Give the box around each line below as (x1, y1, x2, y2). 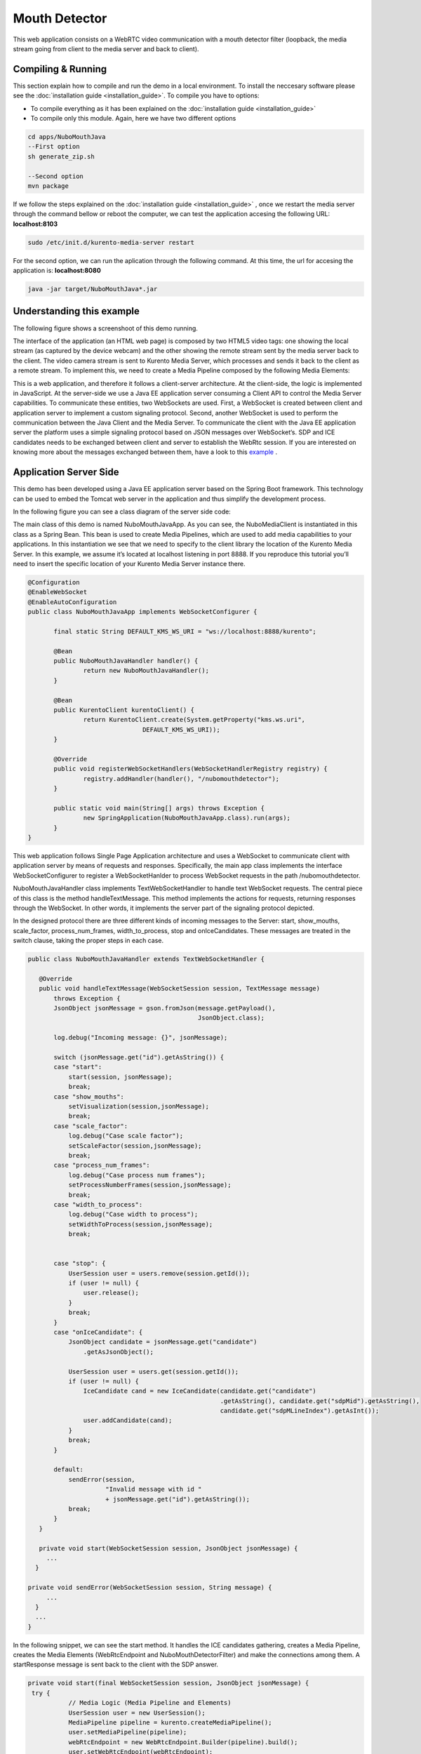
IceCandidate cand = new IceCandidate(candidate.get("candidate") (83, 1387, 317, 1395)
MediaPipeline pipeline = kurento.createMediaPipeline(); (68, 1719, 272, 1726)
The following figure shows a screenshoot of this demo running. (13, 323, 198, 333)
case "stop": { (53, 1259, 106, 1268)
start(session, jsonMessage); (68, 1073, 173, 1080)
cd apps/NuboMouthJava (27, 133, 106, 140)
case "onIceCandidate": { (53, 1328, 143, 1336)
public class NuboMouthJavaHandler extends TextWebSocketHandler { (27, 955, 265, 963)
